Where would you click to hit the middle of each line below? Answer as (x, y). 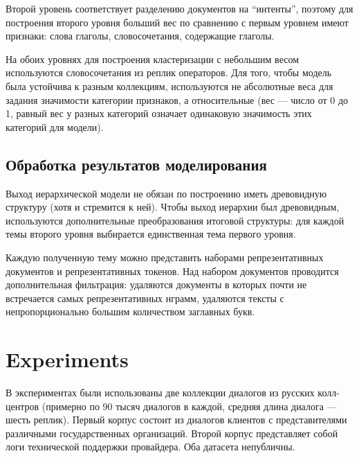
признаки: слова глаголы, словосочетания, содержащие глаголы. (140, 36)
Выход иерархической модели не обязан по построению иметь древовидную (166, 193)
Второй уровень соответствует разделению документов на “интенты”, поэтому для (179, 8)
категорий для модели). (55, 126)
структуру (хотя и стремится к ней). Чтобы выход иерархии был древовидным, (173, 207)
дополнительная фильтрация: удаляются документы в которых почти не (156, 284)
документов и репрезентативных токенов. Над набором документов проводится (172, 271)
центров (22, 406)
